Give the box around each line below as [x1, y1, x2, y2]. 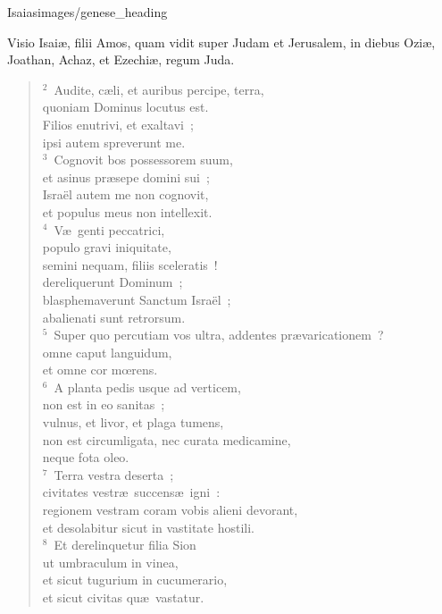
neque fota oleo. [42, 448, 129, 467]
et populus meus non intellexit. [42, 202, 213, 221]
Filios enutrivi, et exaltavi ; [42, 114, 194, 133]
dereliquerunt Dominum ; [42, 273, 183, 291]
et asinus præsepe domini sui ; [42, 167, 210, 186]
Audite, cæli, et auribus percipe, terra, [54, 80, 264, 98]
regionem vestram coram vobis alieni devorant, [42, 500, 298, 519]
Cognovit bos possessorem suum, [54, 150, 233, 169]
